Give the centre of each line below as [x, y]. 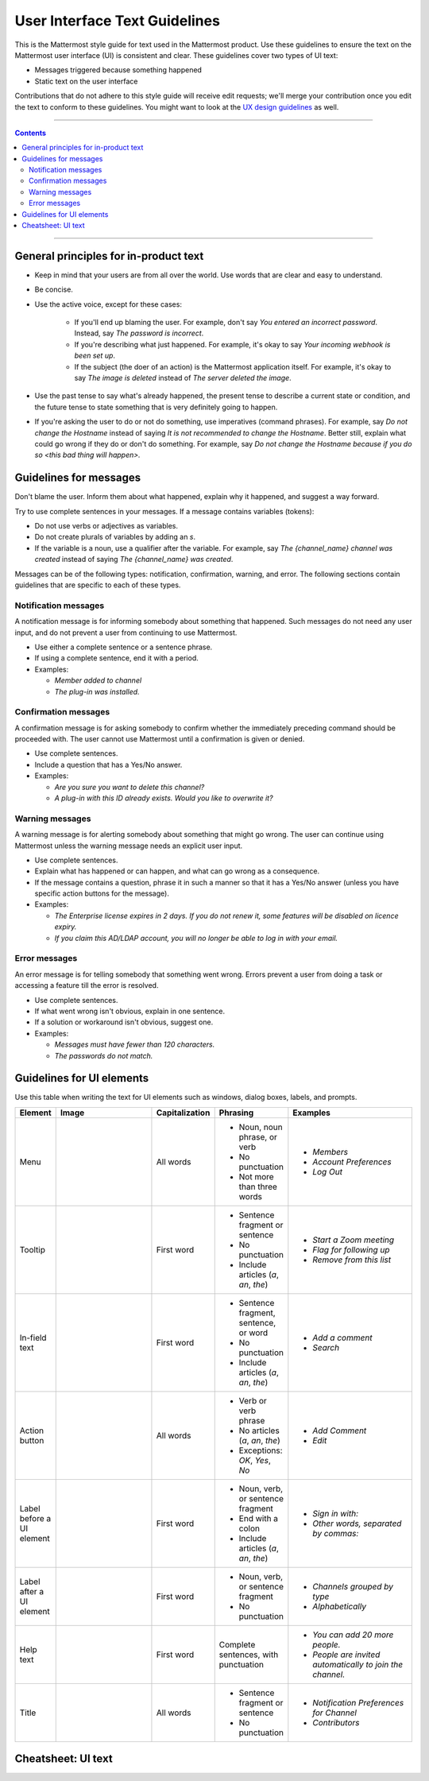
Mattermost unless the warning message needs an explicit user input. [129, 846]
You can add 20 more [353, 1635]
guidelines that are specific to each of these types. [98, 585]
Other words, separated [357, 1524]
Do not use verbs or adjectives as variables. [106, 526]
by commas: [336, 1533]
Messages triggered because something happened [118, 70]
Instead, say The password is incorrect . [139, 333]
